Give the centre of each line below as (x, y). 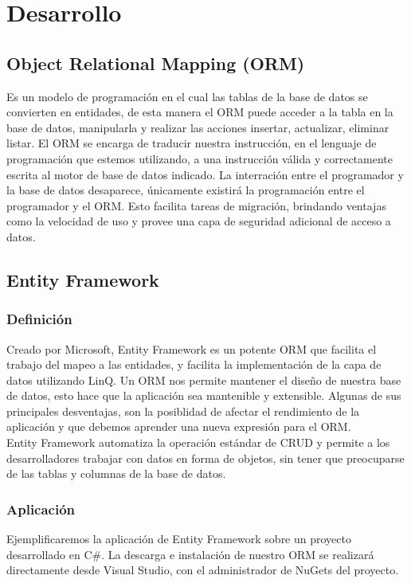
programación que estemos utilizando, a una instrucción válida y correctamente (200, 158)
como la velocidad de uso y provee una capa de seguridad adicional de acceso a (199, 221)
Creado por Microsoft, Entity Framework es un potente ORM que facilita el (192, 348)
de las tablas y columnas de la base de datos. (116, 473)
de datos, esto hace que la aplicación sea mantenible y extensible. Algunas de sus (204, 395)
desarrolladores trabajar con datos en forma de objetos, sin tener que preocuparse (205, 458)
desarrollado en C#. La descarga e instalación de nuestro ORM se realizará (190, 554)
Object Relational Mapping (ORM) (156, 63)
